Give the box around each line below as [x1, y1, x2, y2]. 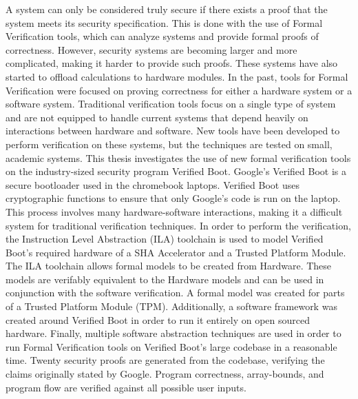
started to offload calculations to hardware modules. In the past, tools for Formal [6, 69, 348, 83]
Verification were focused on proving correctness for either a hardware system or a [6, 83, 352, 97]
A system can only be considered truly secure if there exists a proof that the [6, 2, 328, 16]
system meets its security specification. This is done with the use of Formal [6, 15, 323, 30]
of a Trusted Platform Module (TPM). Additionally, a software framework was [6, 299, 337, 314]
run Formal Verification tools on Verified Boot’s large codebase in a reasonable [6, 339, 337, 354]
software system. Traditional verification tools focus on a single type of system [6, 96, 336, 111]
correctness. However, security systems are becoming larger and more [6, 42, 297, 57]
